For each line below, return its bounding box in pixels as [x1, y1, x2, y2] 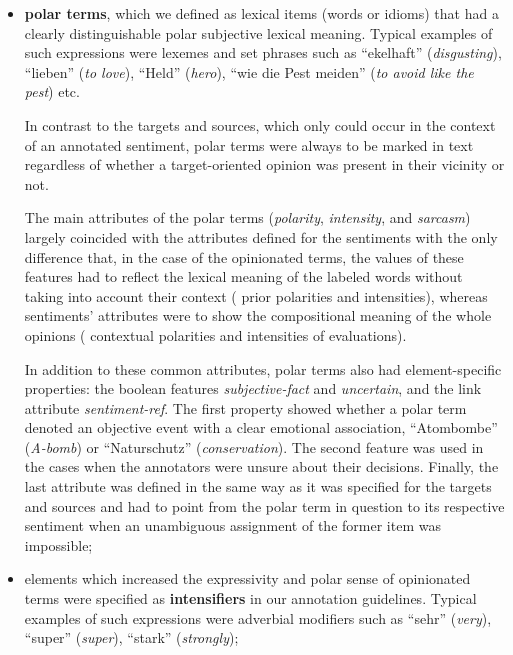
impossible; [24, 534, 93, 555]
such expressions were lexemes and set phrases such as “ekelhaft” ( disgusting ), [24, 42, 502, 63]
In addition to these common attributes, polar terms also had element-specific [24, 358, 502, 379]
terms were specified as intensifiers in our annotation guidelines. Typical [24, 588, 477, 609]
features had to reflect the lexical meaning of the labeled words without [24, 266, 463, 287]
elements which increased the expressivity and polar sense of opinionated [24, 568, 471, 589]
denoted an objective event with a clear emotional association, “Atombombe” [24, 417, 498, 438]
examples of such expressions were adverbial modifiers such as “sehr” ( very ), [24, 607, 492, 628]
